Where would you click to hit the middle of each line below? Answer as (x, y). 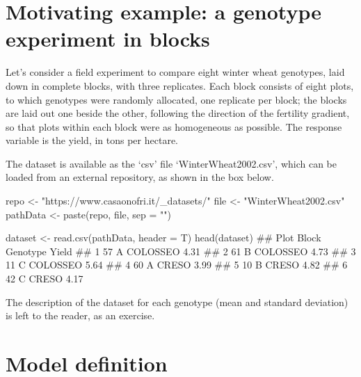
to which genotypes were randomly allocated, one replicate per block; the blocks (176, 99)
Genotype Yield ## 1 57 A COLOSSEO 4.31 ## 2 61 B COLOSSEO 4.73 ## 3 (181, 251)
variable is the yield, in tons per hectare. (92, 140)
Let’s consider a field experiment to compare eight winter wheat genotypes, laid (175, 72)
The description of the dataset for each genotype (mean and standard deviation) (177, 302)
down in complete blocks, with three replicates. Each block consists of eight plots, (180, 85)
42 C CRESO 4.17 (45, 279)
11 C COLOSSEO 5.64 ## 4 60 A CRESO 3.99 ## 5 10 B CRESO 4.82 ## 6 (177, 265)
